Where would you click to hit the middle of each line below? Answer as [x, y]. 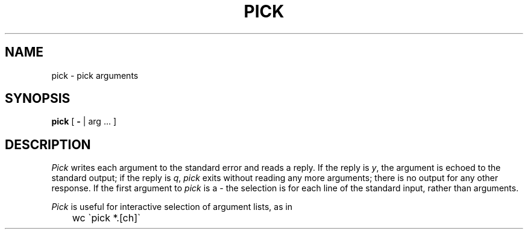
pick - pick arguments [95, 75]
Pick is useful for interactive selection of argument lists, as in [172, 207]
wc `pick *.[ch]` [106, 218]
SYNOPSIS [38, 99]
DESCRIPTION [48, 144]
